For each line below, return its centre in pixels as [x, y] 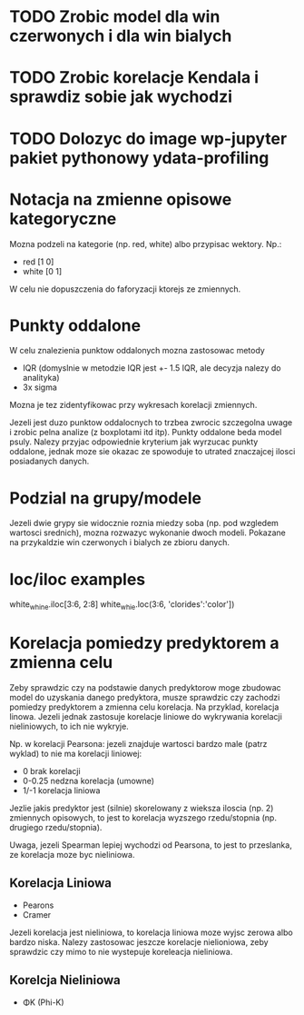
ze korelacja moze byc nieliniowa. [72, 855]
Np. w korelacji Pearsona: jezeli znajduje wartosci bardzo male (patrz [138, 744]
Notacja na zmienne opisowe [121, 199]
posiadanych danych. [49, 462]
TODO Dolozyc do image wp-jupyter [148, 139]
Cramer [37, 914]
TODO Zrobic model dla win [115, 17]
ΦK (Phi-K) [44, 1002]
